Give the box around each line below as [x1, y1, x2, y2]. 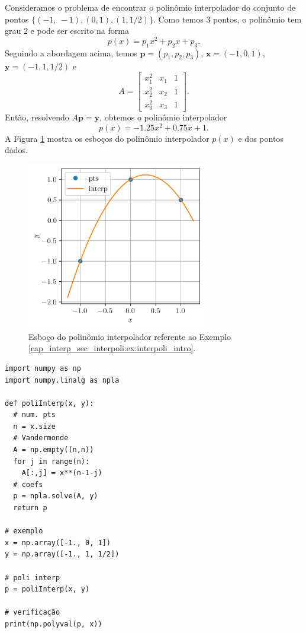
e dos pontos [238, 132, 284, 144]
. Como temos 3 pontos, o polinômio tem [153, 12, 302, 25]
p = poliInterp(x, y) [5, 585, 90, 594]
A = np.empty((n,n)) [13, 446, 94, 454]
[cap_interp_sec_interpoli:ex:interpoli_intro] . [28, 342, 196, 354]
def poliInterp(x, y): [5, 399, 94, 408]
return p [13, 504, 47, 513]
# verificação [5, 608, 60, 617]
